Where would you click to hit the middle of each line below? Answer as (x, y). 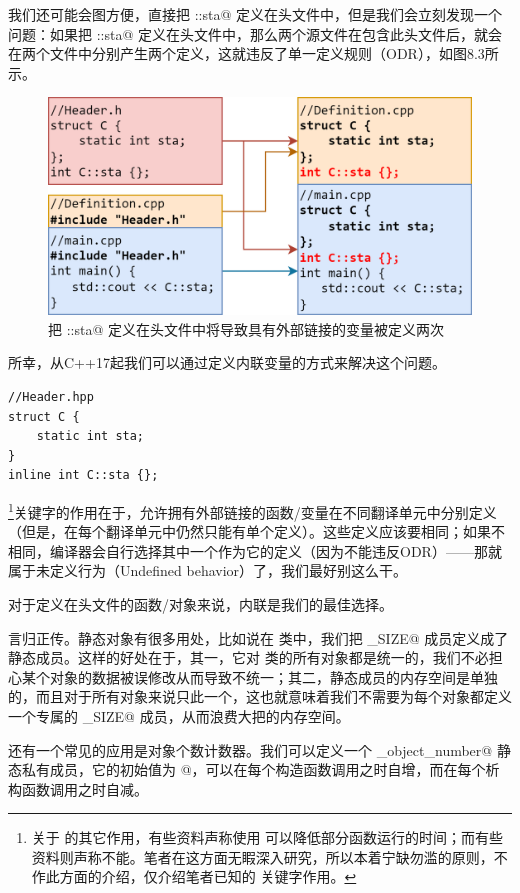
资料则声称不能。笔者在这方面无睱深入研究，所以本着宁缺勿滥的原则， (262, 856)
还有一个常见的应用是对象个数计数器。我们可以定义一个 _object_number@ (250, 749)
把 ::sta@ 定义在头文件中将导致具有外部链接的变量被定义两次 (246, 328)
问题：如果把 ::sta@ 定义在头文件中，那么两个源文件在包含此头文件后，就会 (255, 33)
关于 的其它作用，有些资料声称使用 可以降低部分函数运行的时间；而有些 (267, 837)
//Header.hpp (51, 396)
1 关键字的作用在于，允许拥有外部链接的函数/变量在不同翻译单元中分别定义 (252, 510)
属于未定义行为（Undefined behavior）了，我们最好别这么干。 (208, 570)
